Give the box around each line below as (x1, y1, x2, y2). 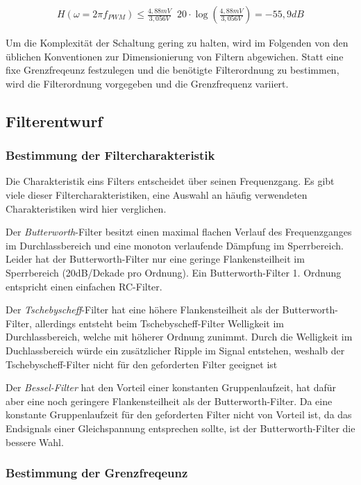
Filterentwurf (6, 110, 103, 131)
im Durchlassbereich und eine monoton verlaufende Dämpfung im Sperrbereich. (6, 238, 344, 252)
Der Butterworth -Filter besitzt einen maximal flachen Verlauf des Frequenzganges (6, 224, 352, 239)
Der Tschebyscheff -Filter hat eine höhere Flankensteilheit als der (6, 302, 279, 317)
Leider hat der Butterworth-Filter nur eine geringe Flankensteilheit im (6, 252, 305, 266)
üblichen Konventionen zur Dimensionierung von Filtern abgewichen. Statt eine (6, 49, 344, 63)
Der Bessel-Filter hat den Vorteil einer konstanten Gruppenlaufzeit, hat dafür (6, 380, 337, 395)
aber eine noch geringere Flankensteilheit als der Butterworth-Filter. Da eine (6, 393, 333, 408)
